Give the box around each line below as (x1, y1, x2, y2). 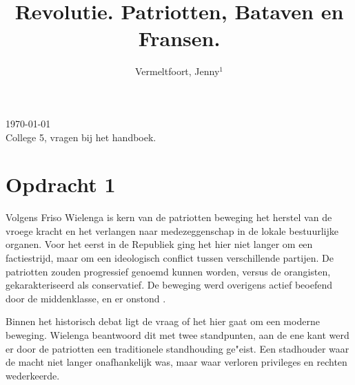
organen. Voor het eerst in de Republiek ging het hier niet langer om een (6, 237, 313, 251)
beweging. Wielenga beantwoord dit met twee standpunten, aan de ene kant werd (6, 327, 349, 342)
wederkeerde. (6, 368, 60, 382)
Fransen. (138, 24, 221, 52)
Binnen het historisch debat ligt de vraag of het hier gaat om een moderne (6, 314, 320, 329)
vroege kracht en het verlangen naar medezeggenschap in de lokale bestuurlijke (6, 223, 338, 238)
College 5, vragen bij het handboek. (6, 129, 156, 144)
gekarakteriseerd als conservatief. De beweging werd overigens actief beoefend (6, 278, 332, 292)
